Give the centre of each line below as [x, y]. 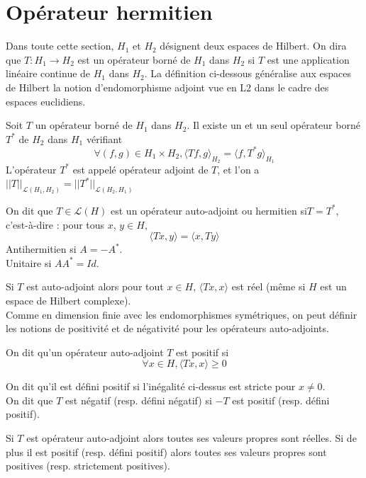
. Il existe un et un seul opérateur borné [273, 125]
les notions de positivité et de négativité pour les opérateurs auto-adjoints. [167, 328]
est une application [308, 59]
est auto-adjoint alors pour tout [95, 286]
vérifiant [104, 138]
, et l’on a [238, 169]
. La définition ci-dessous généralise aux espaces [248, 73]
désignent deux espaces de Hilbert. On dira [253, 46]
